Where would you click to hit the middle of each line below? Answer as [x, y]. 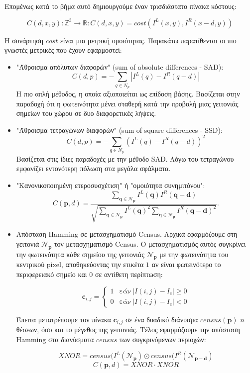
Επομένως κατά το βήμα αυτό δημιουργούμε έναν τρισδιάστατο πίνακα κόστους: [121, 6]
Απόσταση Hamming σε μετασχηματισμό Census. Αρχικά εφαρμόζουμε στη [127, 234]
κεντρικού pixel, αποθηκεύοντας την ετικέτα [80, 264]
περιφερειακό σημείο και [52, 274]
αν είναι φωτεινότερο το [186, 264]
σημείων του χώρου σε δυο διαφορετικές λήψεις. [86, 113]
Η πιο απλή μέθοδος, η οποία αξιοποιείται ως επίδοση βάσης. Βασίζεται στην [128, 94]
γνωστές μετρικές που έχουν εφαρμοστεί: [63, 50]
